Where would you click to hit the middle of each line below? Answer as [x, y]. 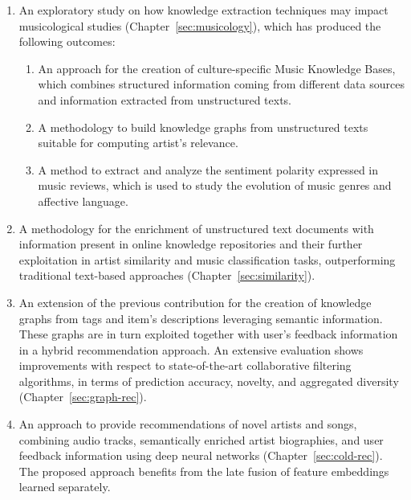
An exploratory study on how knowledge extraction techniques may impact [203, 10]
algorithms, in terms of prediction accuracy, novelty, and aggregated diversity [209, 381]
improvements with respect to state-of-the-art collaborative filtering [185, 365]
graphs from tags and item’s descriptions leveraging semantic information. [201, 318]
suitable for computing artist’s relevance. [138, 143]
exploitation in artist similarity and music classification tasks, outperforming [207, 259]
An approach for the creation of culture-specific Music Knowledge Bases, [217, 68]
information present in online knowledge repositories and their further [191, 244]
